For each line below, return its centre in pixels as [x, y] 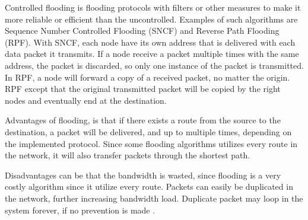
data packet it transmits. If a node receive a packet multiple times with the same [152, 54]
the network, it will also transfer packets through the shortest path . [128, 155]
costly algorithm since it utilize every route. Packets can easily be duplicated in [149, 186]
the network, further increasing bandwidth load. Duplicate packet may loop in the [154, 198]
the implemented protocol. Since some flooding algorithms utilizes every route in [151, 143]
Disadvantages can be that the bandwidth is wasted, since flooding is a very [143, 175]
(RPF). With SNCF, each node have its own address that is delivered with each [150, 42]
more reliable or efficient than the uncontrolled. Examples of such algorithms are [151, 19]
